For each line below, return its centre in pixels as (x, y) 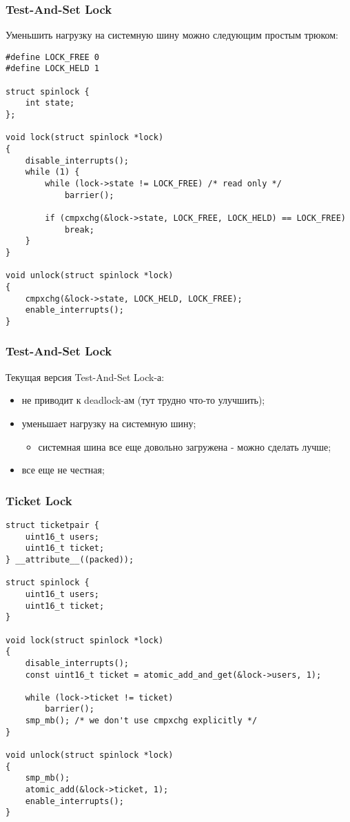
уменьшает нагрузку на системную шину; (109, 423)
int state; (50, 103)
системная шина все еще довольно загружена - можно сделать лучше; (185, 446)
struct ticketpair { (53, 525)
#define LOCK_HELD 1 (53, 69)
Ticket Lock (39, 500)
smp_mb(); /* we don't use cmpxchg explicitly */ (141, 721)
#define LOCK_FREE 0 (53, 57)
